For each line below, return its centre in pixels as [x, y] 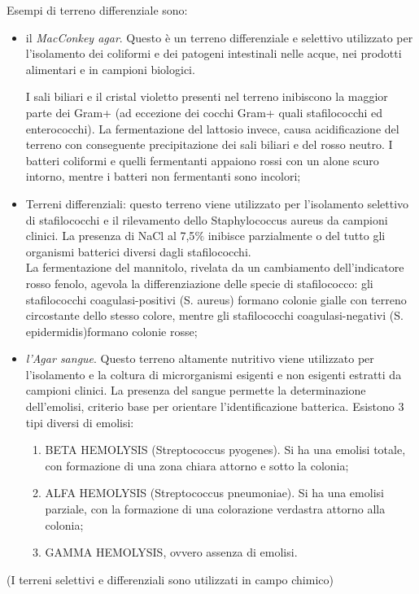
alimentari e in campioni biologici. [110, 69]
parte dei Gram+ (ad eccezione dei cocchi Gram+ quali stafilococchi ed [204, 112]
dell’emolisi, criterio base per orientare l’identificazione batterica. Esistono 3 [215, 406]
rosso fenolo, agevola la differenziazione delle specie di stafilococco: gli [199, 283]
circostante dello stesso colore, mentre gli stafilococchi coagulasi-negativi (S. [214, 315]
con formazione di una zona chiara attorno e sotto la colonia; [197, 465]
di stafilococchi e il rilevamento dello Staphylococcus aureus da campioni [207, 219]
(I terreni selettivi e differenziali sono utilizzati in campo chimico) [170, 579]
